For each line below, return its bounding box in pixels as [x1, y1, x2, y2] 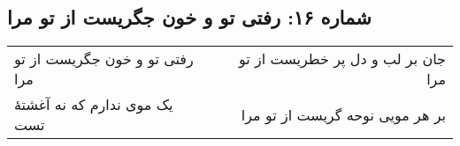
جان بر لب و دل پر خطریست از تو [239, 48, 446, 69]
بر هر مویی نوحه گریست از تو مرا [241, 104, 446, 125]
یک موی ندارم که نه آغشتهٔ [14, 94, 173, 115]
